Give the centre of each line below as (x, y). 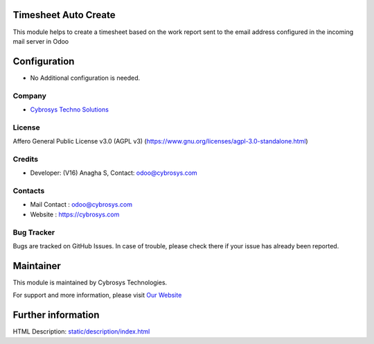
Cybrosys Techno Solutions (69, 109)
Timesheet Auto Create (64, 15)
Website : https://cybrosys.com (75, 214)
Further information (56, 315)
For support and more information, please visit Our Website (97, 295)
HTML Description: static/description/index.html (81, 332)
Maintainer (37, 266)
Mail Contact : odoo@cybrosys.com (81, 205)
